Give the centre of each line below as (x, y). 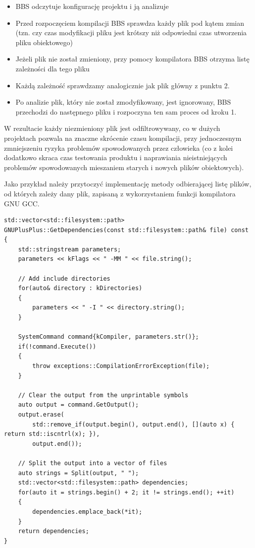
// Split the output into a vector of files (93, 463)
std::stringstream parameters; (70, 249)
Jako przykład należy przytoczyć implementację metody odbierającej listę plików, (128, 184)
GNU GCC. (22, 203)
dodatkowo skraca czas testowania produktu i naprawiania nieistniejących (116, 157)
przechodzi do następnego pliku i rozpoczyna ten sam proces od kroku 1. (126, 111)
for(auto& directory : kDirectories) (80, 288)
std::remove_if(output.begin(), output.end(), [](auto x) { (133, 424)
